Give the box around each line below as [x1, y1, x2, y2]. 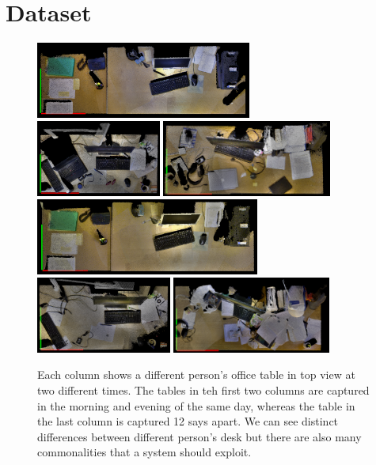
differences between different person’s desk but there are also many [37, 428, 362, 444]
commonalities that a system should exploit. [37, 444, 252, 460]
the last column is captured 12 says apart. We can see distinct [37, 413, 339, 429]
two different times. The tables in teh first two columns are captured [37, 382, 370, 399]
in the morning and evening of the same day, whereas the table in [37, 397, 355, 414]
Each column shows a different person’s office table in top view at [37, 366, 355, 383]
